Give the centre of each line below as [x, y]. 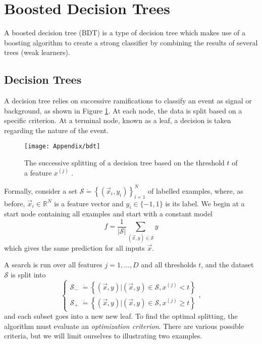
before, [15, 203]
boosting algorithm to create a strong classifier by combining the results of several [131, 42]
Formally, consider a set [41, 190]
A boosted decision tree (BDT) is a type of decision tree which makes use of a [125, 33]
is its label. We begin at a [205, 203]
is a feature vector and [89, 203]
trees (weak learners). [37, 52]
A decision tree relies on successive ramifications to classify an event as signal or [128, 101]
